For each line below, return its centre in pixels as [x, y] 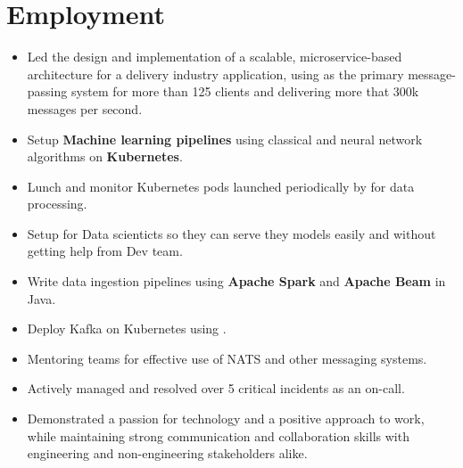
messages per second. [85, 108]
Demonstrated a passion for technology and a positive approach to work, [226, 419]
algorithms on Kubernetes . [105, 156]
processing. [57, 204]
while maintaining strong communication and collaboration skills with [218, 435]
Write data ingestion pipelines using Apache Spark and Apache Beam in [236, 281]
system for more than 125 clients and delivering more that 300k [245, 91]
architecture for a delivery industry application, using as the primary [215, 74]
